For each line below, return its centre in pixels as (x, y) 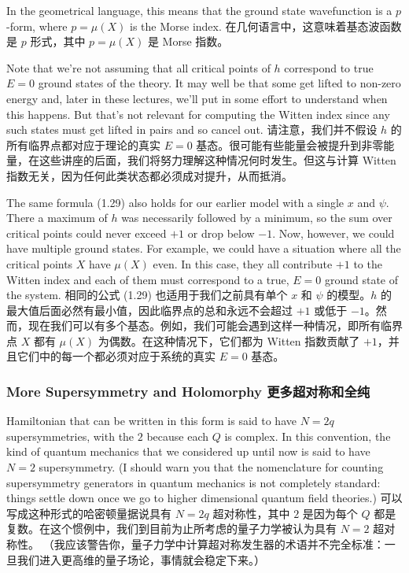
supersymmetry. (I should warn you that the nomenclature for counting (211, 467)
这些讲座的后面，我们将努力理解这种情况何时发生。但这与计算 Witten (217, 160)
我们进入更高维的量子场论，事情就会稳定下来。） (141, 559)
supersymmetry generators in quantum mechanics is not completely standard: (193, 482)
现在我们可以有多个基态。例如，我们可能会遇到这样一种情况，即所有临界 (215, 325)
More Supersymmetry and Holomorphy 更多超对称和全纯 (188, 391)
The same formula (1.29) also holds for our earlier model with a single (175, 202)
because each (178, 436)
